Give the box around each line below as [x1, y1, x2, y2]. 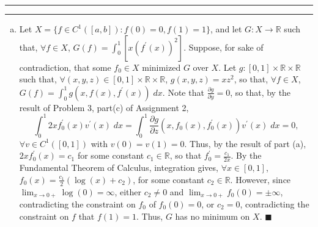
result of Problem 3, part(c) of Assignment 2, [19, 101, 189, 113]
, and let [210, 23, 242, 35]
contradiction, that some [19, 60, 111, 73]
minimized [142, 60, 181, 73]
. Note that [162, 85, 204, 98]
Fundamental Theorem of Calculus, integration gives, [19, 161, 218, 174]
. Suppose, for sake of [183, 40, 264, 53]
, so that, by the [230, 85, 291, 98]
